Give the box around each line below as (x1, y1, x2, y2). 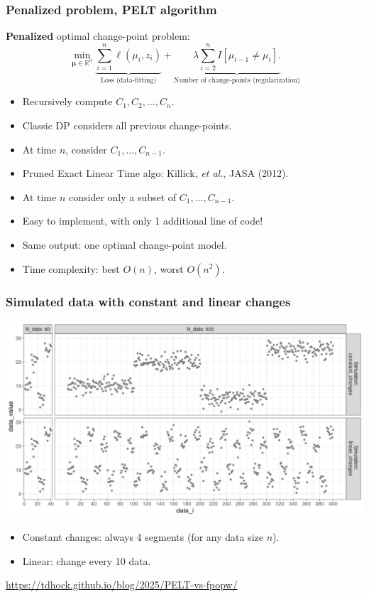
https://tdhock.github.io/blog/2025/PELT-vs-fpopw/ (6, 577, 238, 592)
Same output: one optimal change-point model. (22, 237, 227, 252)
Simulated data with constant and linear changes (6, 293, 291, 311)
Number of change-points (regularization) (174, 76, 300, 84)
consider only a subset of (68, 189, 177, 204)
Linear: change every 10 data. (22, 553, 151, 568)
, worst (153, 261, 184, 276)
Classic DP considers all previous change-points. (22, 117, 232, 132)
